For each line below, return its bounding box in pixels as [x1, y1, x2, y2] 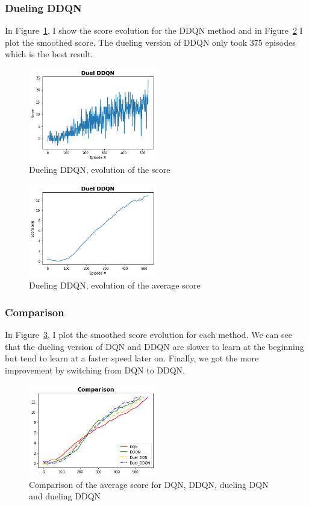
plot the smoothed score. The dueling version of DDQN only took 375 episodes [5, 36, 296, 48]
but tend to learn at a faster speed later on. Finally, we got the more [5, 352, 259, 364]
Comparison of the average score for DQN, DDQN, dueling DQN [29, 478, 269, 490]
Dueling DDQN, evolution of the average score [29, 279, 201, 292]
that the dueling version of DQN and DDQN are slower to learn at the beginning [5, 340, 304, 352]
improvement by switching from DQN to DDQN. [5, 363, 186, 376]
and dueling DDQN [29, 490, 101, 502]
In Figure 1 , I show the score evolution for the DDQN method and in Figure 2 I [5, 24, 303, 37]
